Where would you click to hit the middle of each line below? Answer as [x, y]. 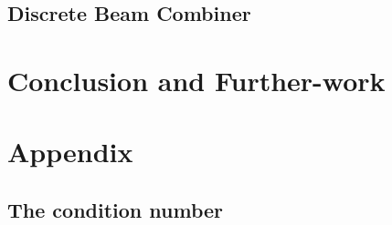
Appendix [70, 152]
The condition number [116, 209]
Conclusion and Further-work [196, 80]
